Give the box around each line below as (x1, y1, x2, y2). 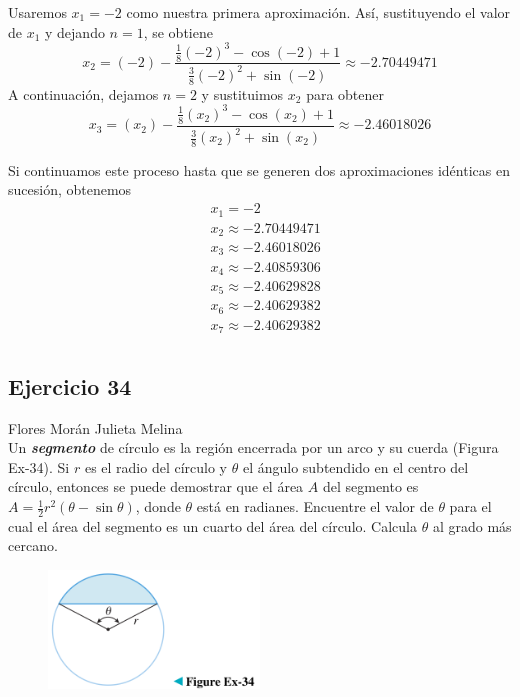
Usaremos (8, 2, 67, 22)
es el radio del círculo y (84, 456, 228, 477)
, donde (135, 496, 181, 517)
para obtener (306, 83, 384, 104)
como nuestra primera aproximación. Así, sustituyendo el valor (126, 2, 511, 22)
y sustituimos (201, 83, 284, 104)
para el (449, 496, 492, 517)
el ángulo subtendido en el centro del (242, 456, 469, 477)
